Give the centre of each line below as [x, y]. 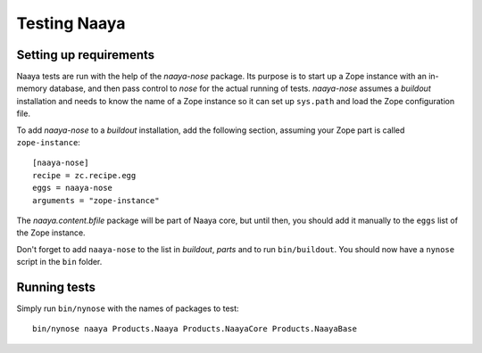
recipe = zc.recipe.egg [84, 175]
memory [32, 88]
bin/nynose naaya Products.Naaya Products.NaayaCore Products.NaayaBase [195, 329]
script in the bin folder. [59, 262]
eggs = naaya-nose [73, 188]
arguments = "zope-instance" [96, 200]
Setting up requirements [86, 55]
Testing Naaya [71, 23]
